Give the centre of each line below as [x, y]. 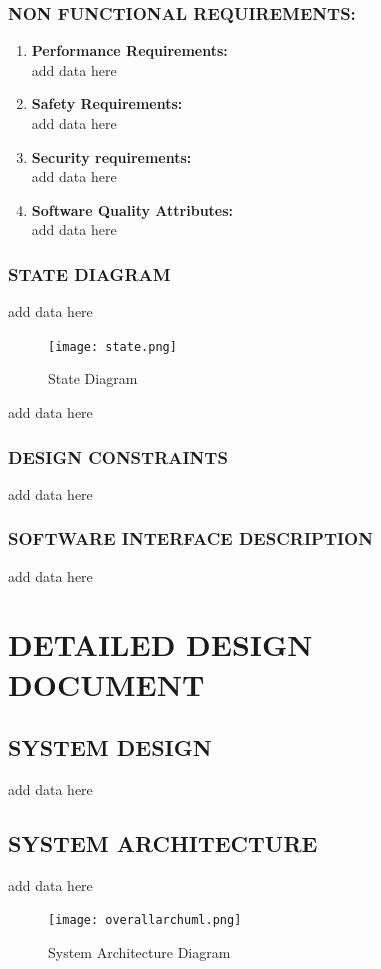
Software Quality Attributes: [132, 209]
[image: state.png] [112, 346]
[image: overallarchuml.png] [145, 920]
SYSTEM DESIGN [110, 747]
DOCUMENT [106, 683]
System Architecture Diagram [139, 952]
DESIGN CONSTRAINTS [118, 456]
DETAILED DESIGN [160, 644]
